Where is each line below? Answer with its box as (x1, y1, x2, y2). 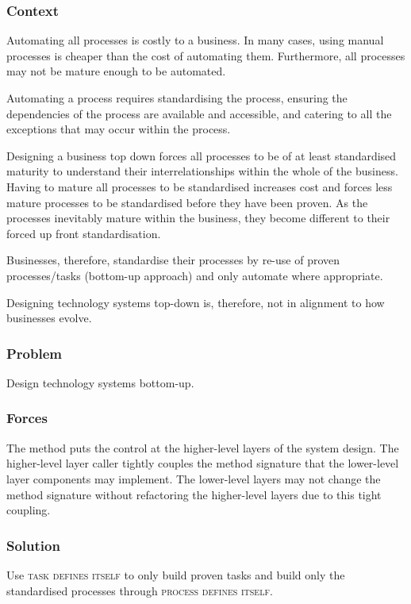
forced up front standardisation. (6, 225, 161, 241)
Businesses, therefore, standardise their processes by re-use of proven (6, 252, 340, 268)
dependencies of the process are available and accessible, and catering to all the (6, 105, 392, 121)
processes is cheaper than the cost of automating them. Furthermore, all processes (6, 47, 405, 63)
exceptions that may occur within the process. (6, 121, 231, 137)
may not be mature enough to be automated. (6, 63, 226, 79)
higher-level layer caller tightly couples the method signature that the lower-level (6, 455, 399, 471)
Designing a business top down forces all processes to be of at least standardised (6, 147, 397, 164)
